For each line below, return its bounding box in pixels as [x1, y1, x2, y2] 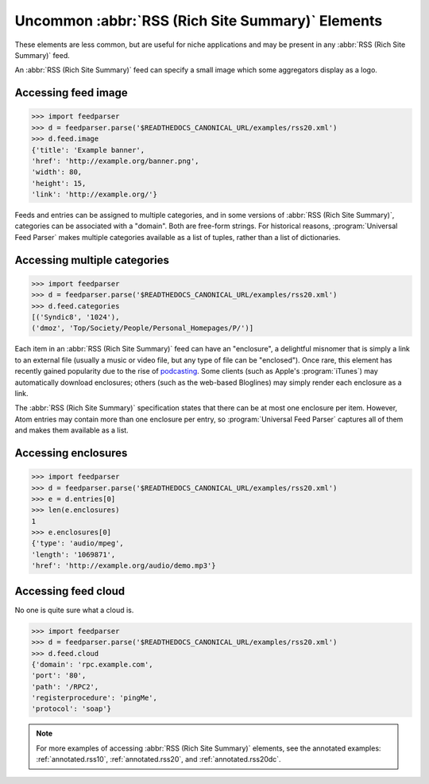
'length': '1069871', [31, 549, 116, 559]
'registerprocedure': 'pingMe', [31, 693, 158, 703]
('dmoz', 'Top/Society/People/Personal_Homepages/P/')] [31, 324, 254, 333]
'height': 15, [31, 179, 87, 188]
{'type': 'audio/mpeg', [31, 539, 125, 548]
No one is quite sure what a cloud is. [14, 605, 134, 615]
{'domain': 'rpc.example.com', [31, 660, 154, 669]
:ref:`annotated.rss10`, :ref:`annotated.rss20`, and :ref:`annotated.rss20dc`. [36, 755, 281, 764]
